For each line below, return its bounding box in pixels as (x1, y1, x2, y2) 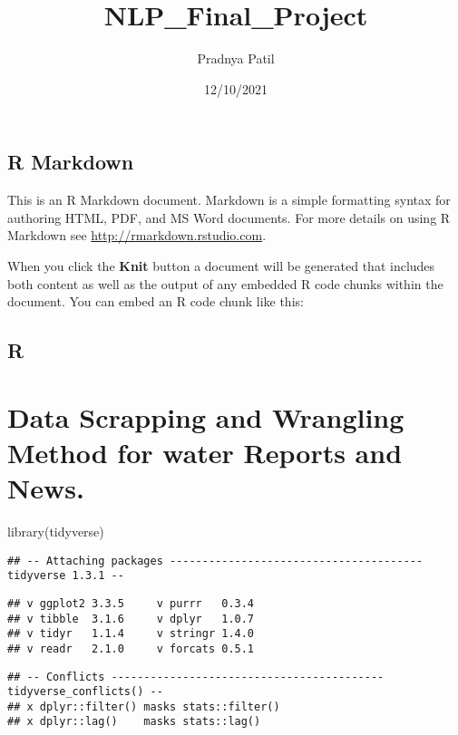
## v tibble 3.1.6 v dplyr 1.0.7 (7, 612, 255, 625)
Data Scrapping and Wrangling (7, 398, 404, 435)
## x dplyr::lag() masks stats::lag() (7, 715, 261, 729)
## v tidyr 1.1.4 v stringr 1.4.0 (7, 627, 255, 641)
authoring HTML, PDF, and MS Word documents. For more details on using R (7, 208, 451, 227)
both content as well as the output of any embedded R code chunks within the (7, 274, 443, 293)
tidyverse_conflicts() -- (7, 685, 163, 699)
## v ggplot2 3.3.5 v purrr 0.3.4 (7, 596, 255, 610)
